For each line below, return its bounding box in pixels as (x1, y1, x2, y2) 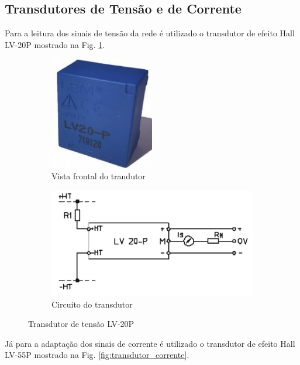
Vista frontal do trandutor (51, 170, 146, 182)
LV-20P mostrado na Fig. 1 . (5, 38, 105, 50)
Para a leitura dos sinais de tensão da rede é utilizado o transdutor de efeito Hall (5, 27, 295, 39)
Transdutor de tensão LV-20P (28, 318, 135, 330)
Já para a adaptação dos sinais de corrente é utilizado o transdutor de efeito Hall (5, 337, 295, 349)
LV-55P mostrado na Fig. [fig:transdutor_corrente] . (5, 349, 189, 361)
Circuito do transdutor (51, 298, 133, 310)
